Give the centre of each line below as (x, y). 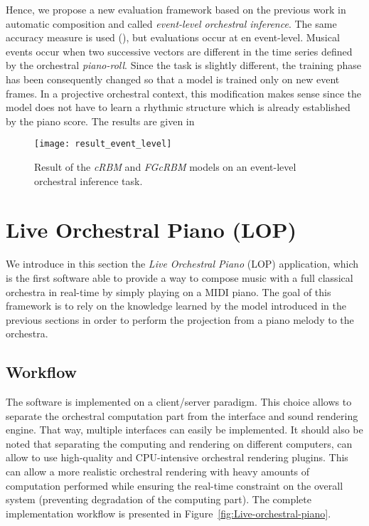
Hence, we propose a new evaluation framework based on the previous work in (176, 9)
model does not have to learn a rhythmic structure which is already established (178, 107)
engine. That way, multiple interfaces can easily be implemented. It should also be (184, 430)
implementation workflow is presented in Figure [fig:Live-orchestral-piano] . (169, 513)
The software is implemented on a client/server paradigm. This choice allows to (179, 402)
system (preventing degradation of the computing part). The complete (159, 499)
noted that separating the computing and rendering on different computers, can (179, 443)
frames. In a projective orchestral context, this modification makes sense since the (183, 93)
